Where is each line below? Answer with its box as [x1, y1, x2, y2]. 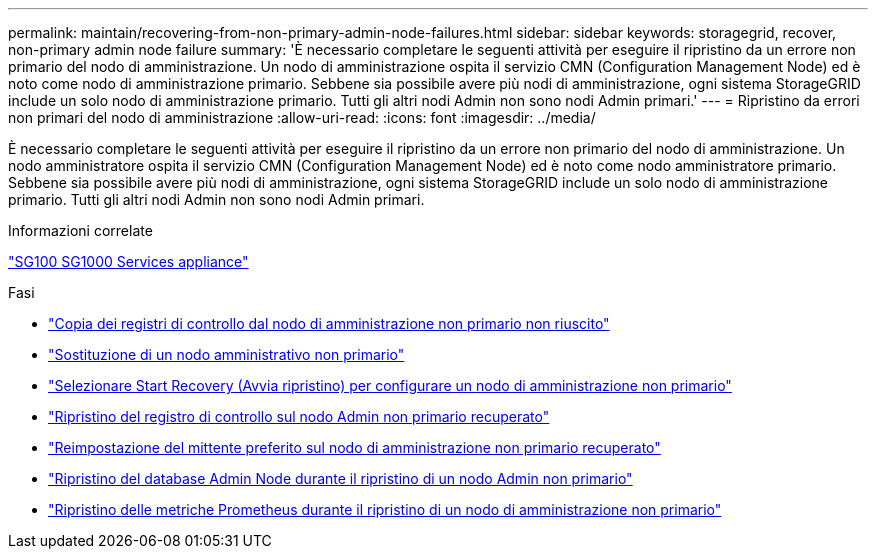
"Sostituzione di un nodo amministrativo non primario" [48, 346, 405, 363]
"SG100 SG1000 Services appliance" [8, 253, 249, 270]
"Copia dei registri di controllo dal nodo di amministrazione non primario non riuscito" [48, 315, 610, 332]
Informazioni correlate [8, 222, 153, 239]
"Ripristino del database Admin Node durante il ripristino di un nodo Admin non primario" [48, 470, 633, 487]
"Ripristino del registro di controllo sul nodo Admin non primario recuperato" [48, 408, 550, 425]
